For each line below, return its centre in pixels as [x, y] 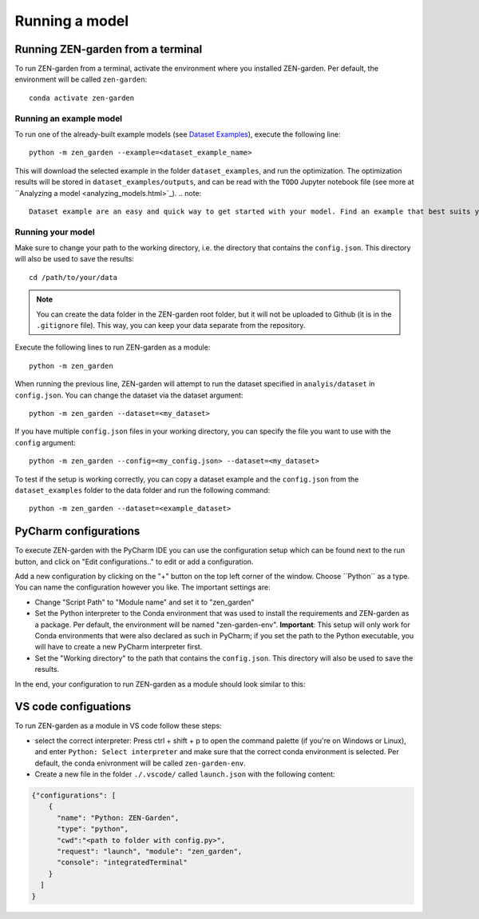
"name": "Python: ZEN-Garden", [118, 817]
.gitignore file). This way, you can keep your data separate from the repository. [171, 326]
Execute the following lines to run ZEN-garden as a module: [113, 347]
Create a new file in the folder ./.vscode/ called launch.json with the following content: [185, 774]
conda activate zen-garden [82, 98]
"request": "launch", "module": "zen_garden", [150, 851]
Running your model [55, 232]
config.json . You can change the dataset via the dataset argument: [129, 395]
